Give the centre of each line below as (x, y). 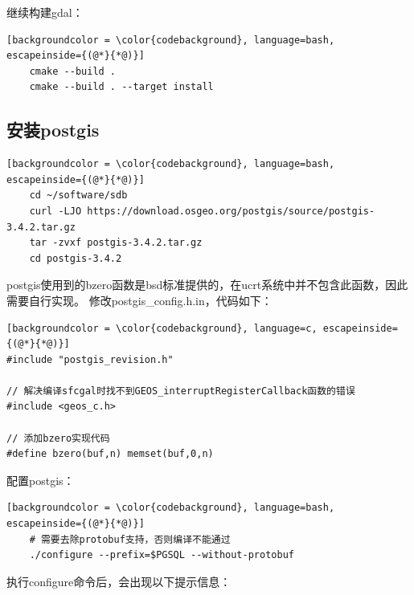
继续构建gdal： (45, 12)
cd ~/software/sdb (78, 196)
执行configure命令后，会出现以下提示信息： (119, 581)
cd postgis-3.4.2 (76, 258)
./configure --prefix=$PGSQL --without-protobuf (162, 555)
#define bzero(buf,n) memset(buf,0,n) (110, 454)
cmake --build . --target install (121, 87)
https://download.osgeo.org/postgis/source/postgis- (231, 211)
